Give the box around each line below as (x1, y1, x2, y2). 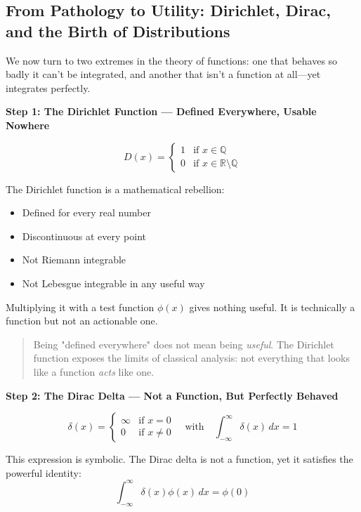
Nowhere (6, 117, 50, 132)
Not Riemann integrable (22, 252, 126, 267)
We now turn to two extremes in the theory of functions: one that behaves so (6, 53, 338, 67)
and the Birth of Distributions (6, 20, 230, 41)
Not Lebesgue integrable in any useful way (22, 275, 205, 290)
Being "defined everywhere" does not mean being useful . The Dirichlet (33, 336, 334, 351)
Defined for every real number (22, 205, 151, 220)
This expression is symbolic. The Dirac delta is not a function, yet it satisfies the (6, 452, 353, 466)
